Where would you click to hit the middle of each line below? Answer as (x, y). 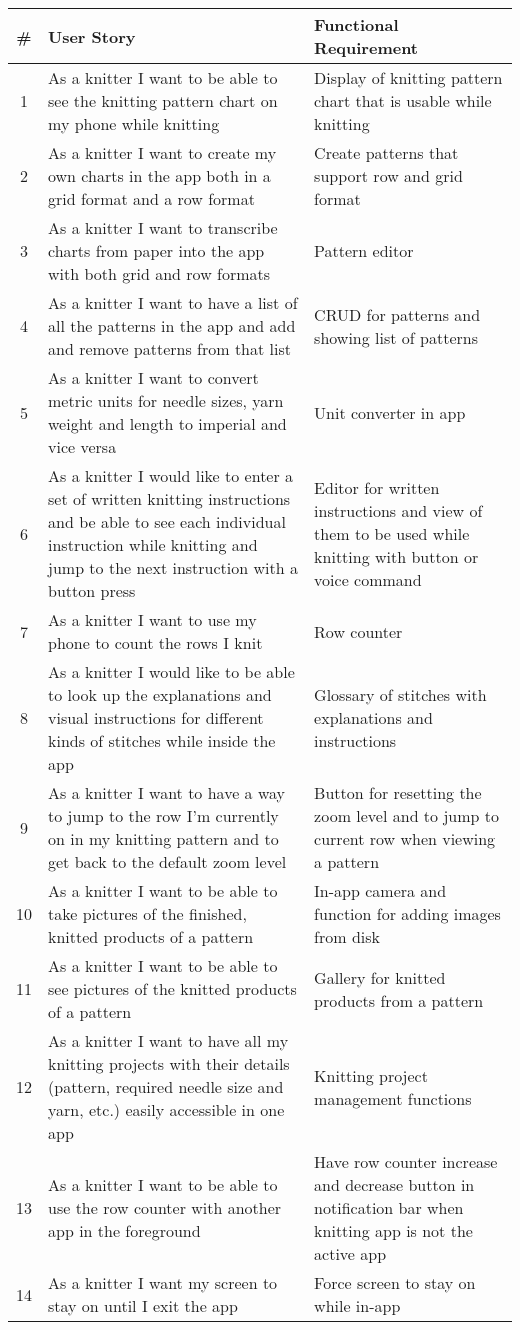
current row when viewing (405, 838)
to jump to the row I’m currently (163, 815)
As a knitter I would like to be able (171, 671)
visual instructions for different (156, 717)
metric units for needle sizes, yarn (166, 400)
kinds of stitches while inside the (162, 740)
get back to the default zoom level (167, 861)
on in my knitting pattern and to (163, 838)
